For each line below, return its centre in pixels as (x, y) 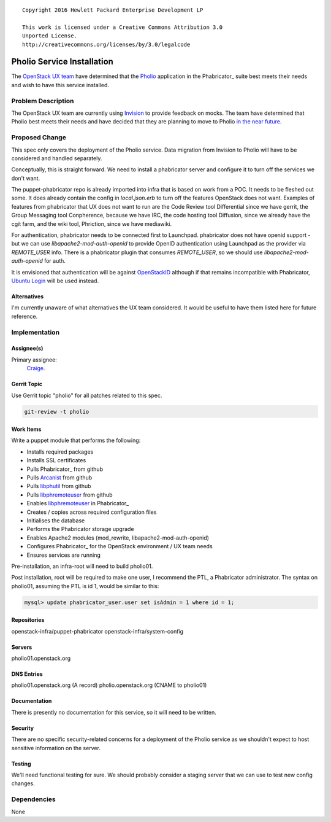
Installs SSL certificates (56, 460)
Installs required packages (60, 452)
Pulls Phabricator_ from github (65, 469)
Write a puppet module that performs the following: (76, 440)
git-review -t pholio (57, 412)
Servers (22, 647)
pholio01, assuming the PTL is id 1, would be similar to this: (85, 586)
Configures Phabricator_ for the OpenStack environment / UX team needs (120, 546)
